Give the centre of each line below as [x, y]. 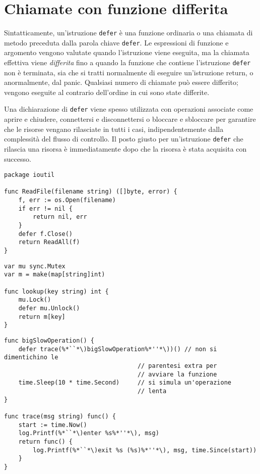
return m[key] [42, 317]
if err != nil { [46, 208]
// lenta [152, 391]
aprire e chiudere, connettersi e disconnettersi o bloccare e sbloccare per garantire [130, 119]
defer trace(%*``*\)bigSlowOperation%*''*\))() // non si [118, 349]
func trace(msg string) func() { [60, 416]
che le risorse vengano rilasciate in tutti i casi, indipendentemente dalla [114, 129]
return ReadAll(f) [49, 242]
